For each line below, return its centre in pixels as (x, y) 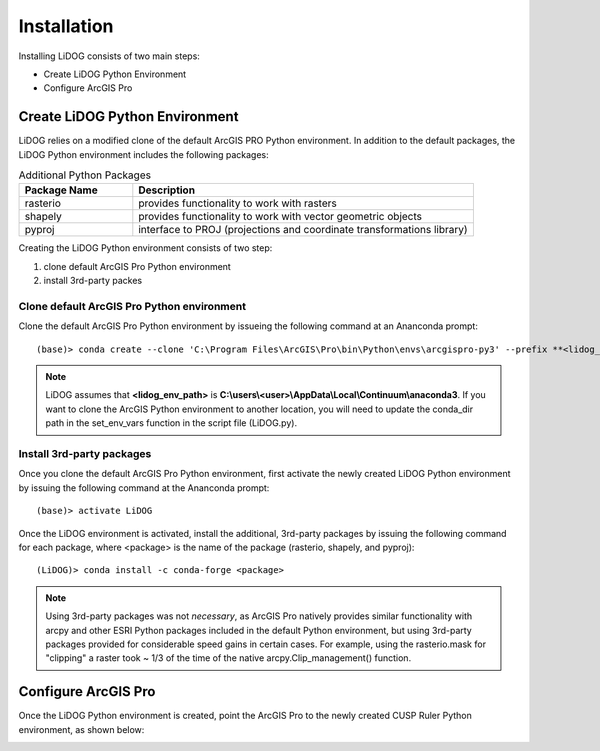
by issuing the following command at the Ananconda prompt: (144, 487)
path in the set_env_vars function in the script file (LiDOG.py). (171, 423)
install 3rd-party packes (93, 281)
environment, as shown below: (81, 729)
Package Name (61, 190)
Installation (66, 26)
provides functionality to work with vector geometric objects (280, 217)
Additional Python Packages (85, 175)
